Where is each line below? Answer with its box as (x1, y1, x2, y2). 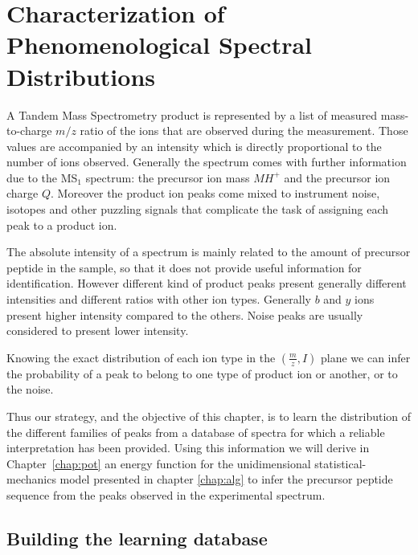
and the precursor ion (284, 169, 391, 186)
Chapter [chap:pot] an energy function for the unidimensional (6, 455, 311, 471)
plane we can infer (321, 349, 411, 365)
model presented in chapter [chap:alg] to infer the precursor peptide (59, 471, 393, 488)
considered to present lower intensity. (6, 322, 189, 339)
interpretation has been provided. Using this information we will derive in (6, 439, 370, 456)
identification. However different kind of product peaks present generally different (6, 275, 407, 292)
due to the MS (6, 169, 78, 186)
